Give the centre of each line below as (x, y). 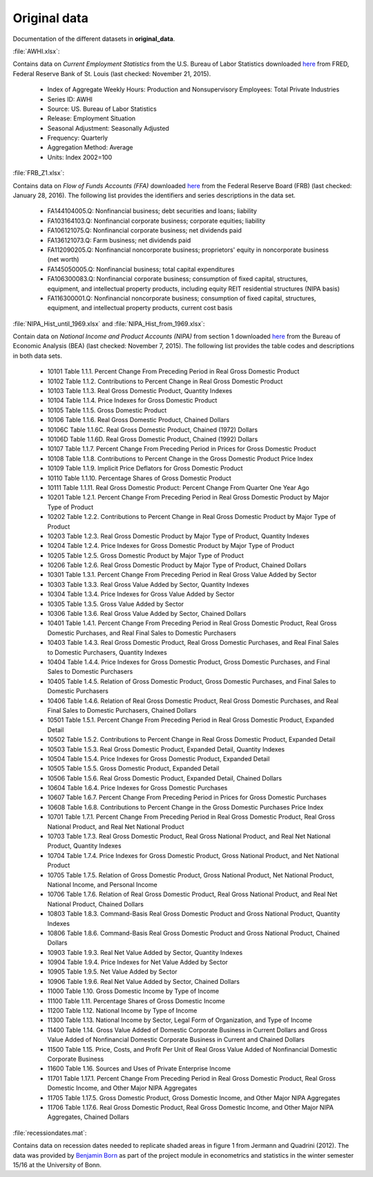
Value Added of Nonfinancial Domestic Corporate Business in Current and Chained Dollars (176, 1040)
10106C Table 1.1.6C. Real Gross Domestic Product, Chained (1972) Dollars (153, 430)
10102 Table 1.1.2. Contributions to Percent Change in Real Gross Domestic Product (165, 381)
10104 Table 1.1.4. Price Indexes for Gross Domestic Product (132, 401)
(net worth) (63, 259)
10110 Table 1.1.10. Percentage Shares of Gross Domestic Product (139, 478)
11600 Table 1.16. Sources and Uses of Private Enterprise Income (139, 1068)
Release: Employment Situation (92, 118)
